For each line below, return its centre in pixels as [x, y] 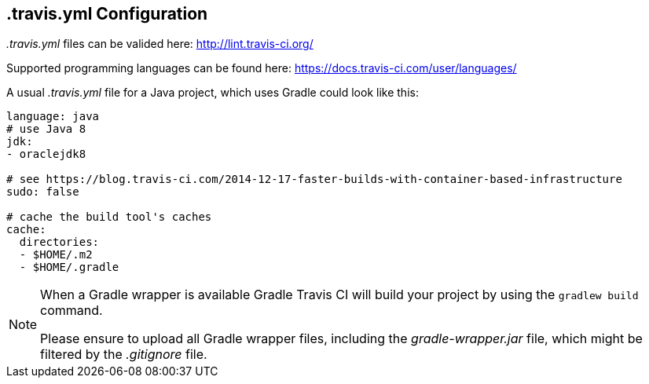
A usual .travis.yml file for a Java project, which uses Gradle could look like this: [213, 93]
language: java [53, 117]
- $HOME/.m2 [56, 255]
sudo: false [43, 192]
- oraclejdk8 [46, 154]
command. [71, 311]
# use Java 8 [46, 129]
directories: [59, 242]
